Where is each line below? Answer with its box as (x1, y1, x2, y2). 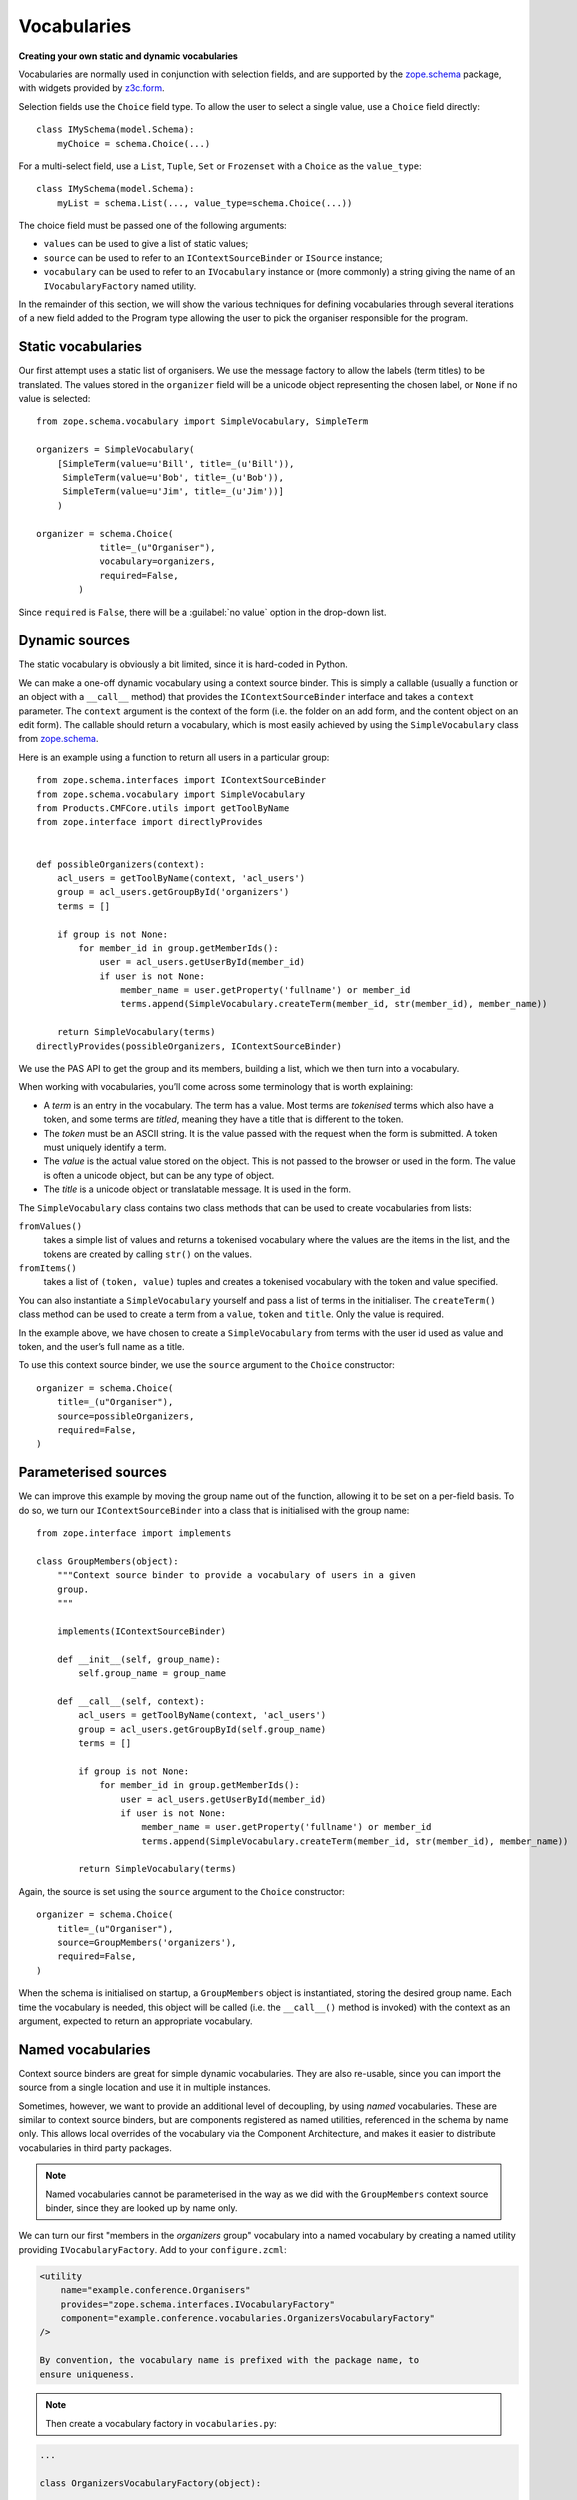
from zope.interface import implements (36, 1528, 232, 1539)
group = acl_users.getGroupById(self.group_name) (78, 1723, 327, 1735)
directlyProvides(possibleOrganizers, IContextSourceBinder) (36, 1040, 342, 1052)
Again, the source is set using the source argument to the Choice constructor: (18, 1885, 345, 1897)
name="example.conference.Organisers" (60, 2285, 251, 2296)
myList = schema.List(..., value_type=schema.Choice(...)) (56, 197, 353, 209)
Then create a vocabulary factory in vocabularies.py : (45, 2417, 277, 2429)
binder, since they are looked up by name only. (45, 2202, 239, 2214)
